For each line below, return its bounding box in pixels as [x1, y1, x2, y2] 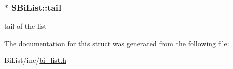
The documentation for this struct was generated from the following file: [4, 38, 229, 48]
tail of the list [4, 21, 47, 31]
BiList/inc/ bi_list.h [4, 55, 66, 65]
